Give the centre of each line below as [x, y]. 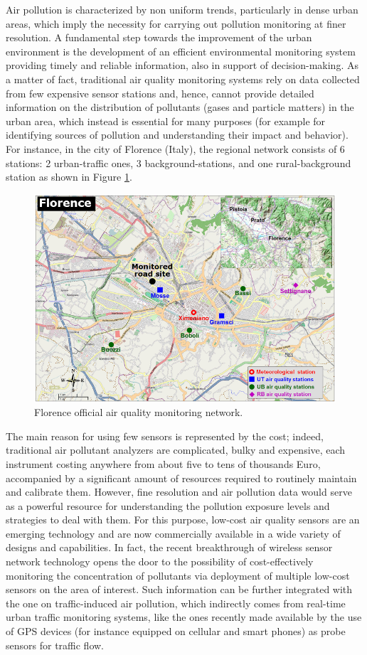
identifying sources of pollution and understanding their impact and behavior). [177, 135]
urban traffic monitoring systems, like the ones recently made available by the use [184, 617]
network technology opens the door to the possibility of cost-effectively [160, 561]
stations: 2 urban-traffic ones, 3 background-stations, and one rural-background [179, 163]
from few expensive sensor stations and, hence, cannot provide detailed [160, 93]
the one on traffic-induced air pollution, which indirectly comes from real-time [176, 603]
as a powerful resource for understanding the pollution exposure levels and [168, 505]
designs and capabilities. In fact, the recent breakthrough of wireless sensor [169, 547]
